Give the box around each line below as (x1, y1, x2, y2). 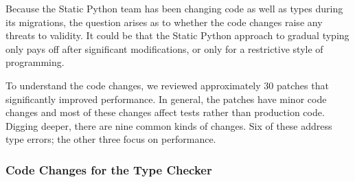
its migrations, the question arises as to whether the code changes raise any (5, 14, 323, 29)
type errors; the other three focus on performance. (5, 132, 216, 146)
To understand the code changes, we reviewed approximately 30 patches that (5, 78, 329, 92)
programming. (5, 55, 65, 69)
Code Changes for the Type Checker (5, 161, 212, 178)
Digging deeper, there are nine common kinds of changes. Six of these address (5, 118, 332, 133)
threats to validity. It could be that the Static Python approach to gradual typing (5, 28, 350, 43)
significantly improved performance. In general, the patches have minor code (5, 91, 327, 106)
